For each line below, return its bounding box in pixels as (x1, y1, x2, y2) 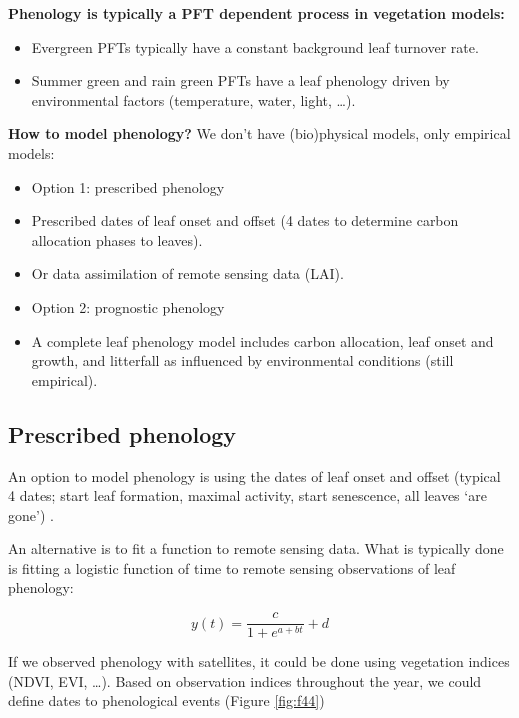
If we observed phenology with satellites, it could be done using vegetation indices (8, 651, 510, 672)
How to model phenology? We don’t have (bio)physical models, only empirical (8, 123, 511, 144)
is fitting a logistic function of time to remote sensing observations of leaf (8, 557, 456, 578)
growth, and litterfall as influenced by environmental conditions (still (31, 350, 454, 371)
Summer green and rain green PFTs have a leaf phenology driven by (31, 70, 450, 91)
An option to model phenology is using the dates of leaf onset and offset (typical (8, 465, 501, 486)
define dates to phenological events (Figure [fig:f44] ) (8, 690, 325, 711)
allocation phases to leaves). (31, 229, 203, 250)
